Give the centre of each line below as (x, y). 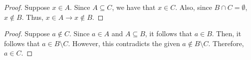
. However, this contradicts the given (124, 43)
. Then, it (227, 33)
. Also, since (194, 7)
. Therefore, (226, 43)
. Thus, (32, 17)
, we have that (134, 7)
